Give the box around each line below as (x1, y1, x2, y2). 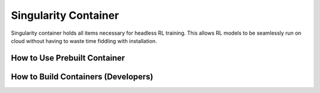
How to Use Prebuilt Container (11, 53, 126, 63)
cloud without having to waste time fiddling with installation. (11, 37, 157, 44)
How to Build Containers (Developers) (11, 71, 153, 82)
